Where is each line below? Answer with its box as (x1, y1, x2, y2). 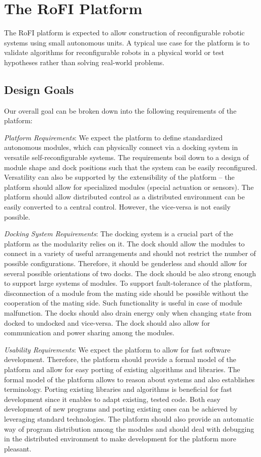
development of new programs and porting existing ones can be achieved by (4, 403, 238, 414)
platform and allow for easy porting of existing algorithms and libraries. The (4, 364, 240, 374)
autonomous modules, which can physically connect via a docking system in (4, 142, 238, 153)
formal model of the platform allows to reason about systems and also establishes (4, 374, 255, 384)
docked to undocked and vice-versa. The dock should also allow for (4, 317, 210, 328)
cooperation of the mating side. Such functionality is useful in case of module (4, 297, 242, 308)
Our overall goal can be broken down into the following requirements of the (4, 105, 237, 116)
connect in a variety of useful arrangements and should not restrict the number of (4, 248, 256, 259)
